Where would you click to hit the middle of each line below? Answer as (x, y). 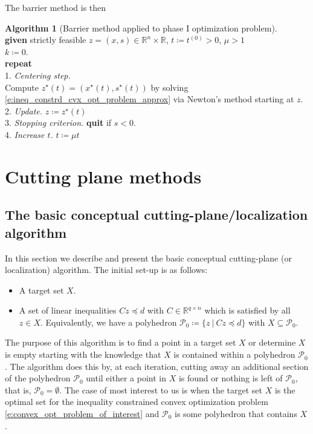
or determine (272, 342)
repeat (18, 63)
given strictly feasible (46, 40)
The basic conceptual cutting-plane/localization (156, 215)
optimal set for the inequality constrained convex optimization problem (137, 402)
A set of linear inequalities (68, 310)
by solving (169, 87)
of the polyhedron (38, 378)
